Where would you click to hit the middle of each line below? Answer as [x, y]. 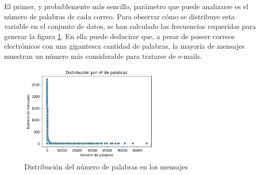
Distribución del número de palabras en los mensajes [106, 166]
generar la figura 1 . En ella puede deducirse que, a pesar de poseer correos [119, 36]
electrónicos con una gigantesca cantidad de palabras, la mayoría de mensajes [124, 46]
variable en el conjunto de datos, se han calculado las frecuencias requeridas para [130, 26]
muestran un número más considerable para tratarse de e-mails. [103, 56]
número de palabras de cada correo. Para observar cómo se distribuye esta [119, 16]
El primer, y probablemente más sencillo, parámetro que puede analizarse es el [126, 6]
